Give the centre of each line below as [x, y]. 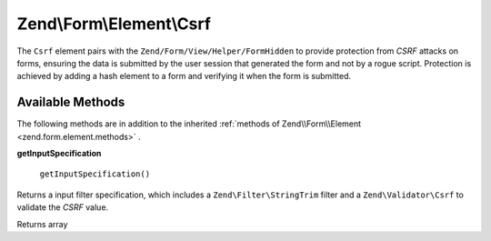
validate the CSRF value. [63, 207]
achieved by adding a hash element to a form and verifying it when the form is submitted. [184, 76]
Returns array [42, 224]
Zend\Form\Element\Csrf [114, 24]
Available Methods [71, 102]
